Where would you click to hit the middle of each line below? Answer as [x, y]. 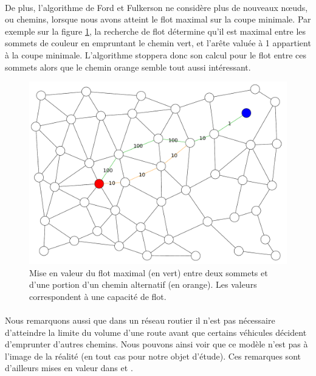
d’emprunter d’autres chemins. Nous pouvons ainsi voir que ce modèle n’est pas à [156, 344]
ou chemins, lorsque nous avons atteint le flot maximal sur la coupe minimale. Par [158, 19]
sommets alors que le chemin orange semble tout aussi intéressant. [128, 67]
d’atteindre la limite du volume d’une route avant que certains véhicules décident [156, 332]
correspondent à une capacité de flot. [98, 296]
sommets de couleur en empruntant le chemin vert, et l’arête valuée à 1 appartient [158, 43]
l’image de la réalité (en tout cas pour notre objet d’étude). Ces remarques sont [153, 356]
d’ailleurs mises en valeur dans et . [69, 368]
